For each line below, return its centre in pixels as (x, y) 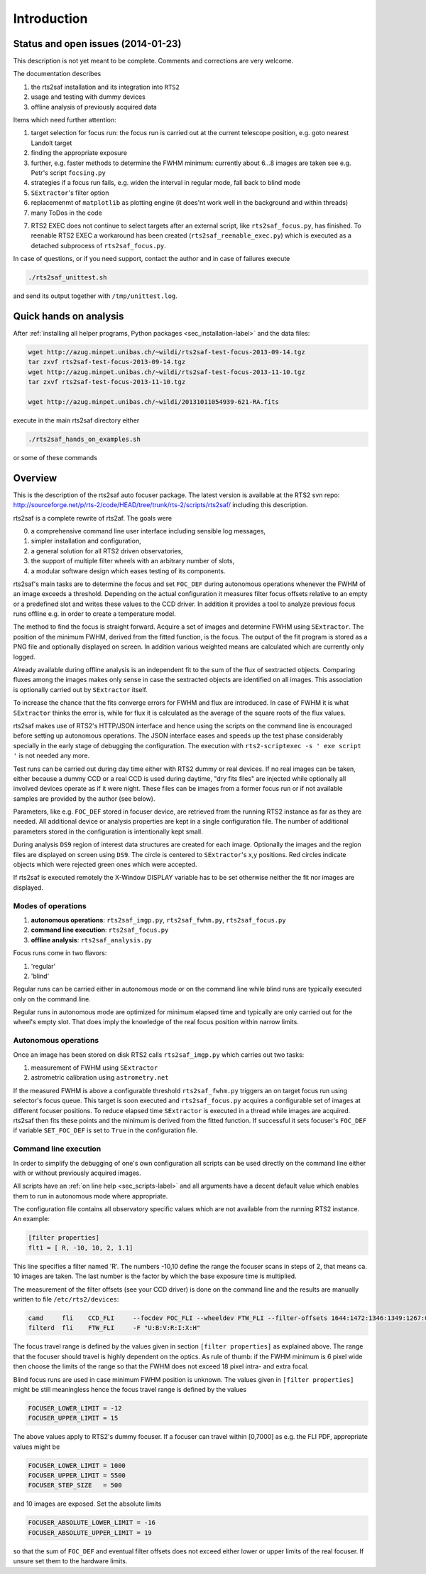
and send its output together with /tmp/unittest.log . (95, 296)
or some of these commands (55, 457)
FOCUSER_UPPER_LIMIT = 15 (73, 1418)
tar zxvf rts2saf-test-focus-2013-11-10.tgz (107, 382)
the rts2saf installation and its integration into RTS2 (105, 87)
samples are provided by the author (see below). (84, 798)
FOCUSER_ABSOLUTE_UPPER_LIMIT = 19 (90, 1532)
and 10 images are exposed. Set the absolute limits (87, 1504)
